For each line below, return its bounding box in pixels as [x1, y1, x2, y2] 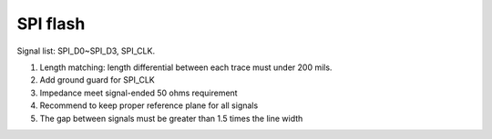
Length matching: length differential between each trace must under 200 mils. [39, 62, 333, 73]
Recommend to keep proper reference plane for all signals [39, 100, 259, 111]
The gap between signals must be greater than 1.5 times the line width [39, 113, 303, 124]
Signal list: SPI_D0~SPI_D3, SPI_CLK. [16, 45, 155, 56]
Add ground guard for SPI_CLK [39, 74, 155, 85]
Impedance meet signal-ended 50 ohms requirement [39, 87, 238, 98]
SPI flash [16, 14, 86, 34]
